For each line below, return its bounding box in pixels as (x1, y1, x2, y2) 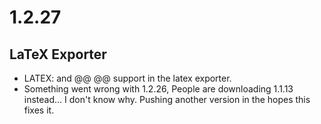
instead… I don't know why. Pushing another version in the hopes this (23, 94, 311, 105)
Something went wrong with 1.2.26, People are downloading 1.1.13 (23, 83, 294, 95)
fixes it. (23, 104, 55, 116)
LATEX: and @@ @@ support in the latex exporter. (23, 72, 232, 84)
